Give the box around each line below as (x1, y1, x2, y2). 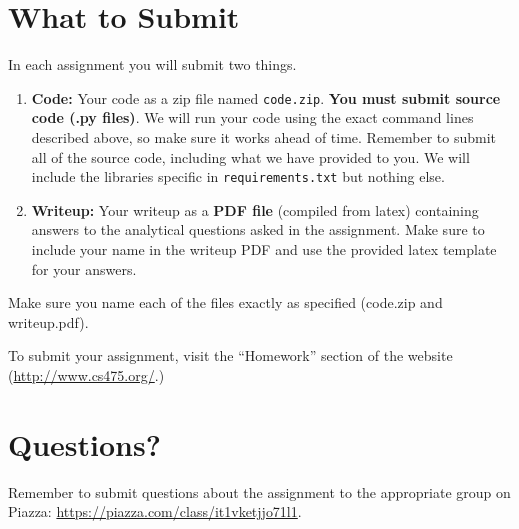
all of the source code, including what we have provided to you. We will (31, 146, 470, 167)
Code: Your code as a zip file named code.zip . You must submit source (31, 87, 501, 108)
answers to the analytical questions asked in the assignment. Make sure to (31, 219, 485, 240)
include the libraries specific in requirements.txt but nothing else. (31, 166, 445, 187)
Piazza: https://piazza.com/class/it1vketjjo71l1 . (8, 501, 302, 522)
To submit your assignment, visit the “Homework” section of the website (8, 345, 453, 366)
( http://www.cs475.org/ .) (8, 364, 165, 385)
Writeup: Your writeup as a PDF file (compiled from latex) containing (31, 199, 479, 220)
